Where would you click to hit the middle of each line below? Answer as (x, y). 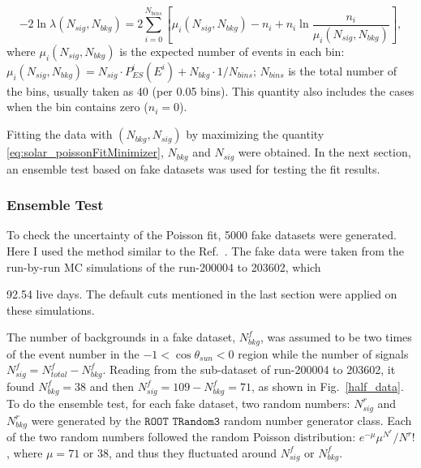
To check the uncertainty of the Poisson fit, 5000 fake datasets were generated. (202, 235)
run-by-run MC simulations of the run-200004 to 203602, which (164, 266)
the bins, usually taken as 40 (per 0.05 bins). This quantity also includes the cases (210, 90)
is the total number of (343, 70)
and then (112, 386)
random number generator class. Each (318, 420)
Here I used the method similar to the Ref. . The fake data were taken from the (206, 250)
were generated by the (86, 420)
